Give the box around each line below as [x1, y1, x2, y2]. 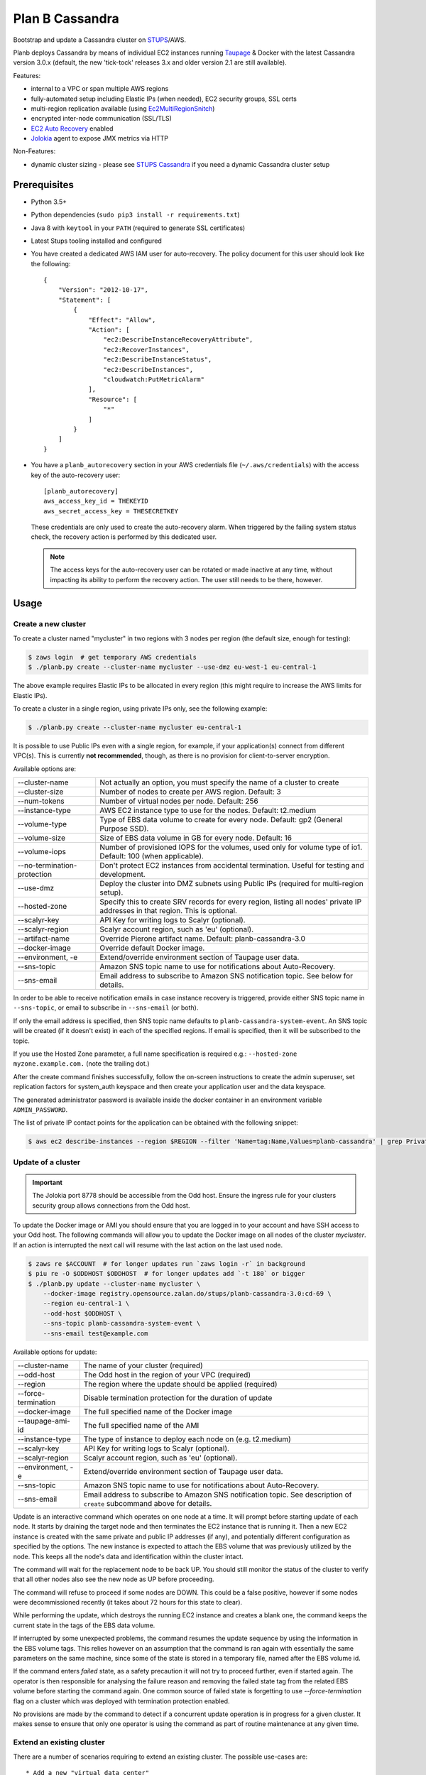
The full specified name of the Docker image [83, 1407, 233, 1416]
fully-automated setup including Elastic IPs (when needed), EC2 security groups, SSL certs [31, 94, 297, 103]
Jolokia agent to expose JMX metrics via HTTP [31, 134, 168, 143]
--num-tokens [17, 796, 65, 806]
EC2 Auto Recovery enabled [31, 124, 114, 133]
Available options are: [13, 764, 77, 773]
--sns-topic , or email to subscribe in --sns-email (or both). [13, 1003, 199, 1012]
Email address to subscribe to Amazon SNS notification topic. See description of [83, 1490, 352, 1500]
